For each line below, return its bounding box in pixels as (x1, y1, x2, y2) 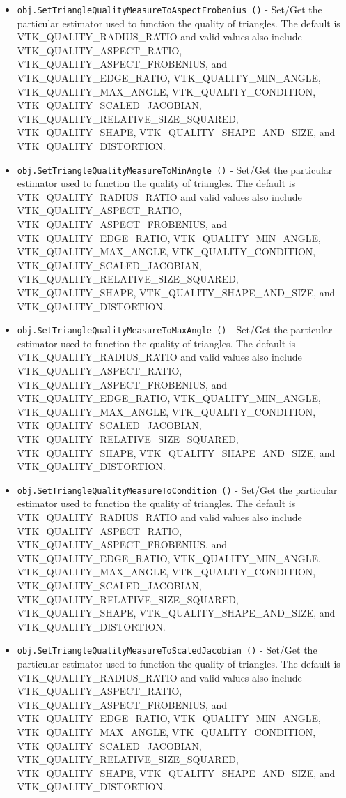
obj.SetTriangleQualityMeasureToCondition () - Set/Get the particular (17, 482, 338, 497)
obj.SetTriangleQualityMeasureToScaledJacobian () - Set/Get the (17, 642, 317, 657)
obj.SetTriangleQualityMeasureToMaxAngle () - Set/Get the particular (17, 322, 333, 337)
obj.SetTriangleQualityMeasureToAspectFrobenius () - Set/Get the (17, 2, 322, 16)
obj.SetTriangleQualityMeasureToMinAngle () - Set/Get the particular (17, 162, 333, 176)
